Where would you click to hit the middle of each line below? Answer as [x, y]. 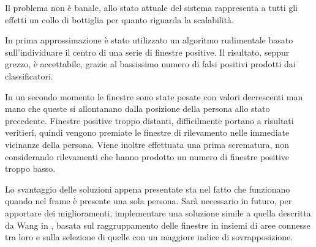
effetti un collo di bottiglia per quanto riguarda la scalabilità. [119, 19]
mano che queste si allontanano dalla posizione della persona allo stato [137, 109]
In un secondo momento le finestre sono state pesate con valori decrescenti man [154, 96]
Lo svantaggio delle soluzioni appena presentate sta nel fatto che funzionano [148, 189]
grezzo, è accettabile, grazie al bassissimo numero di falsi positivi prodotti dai [150, 64]
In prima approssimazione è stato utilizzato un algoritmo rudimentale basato [149, 40]
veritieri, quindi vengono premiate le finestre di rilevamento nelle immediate [147, 132]
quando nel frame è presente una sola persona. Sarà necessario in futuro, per [149, 201]
